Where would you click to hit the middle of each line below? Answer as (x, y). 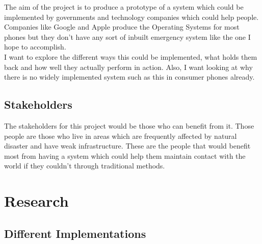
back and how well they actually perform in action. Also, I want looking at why (128, 67)
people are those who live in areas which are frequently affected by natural (121, 136)
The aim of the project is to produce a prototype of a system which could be (124, 7)
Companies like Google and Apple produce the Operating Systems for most (122, 27)
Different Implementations (75, 233)
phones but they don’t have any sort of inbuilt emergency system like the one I (127, 36)
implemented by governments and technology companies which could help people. (132, 17)
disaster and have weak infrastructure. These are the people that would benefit (127, 146)
